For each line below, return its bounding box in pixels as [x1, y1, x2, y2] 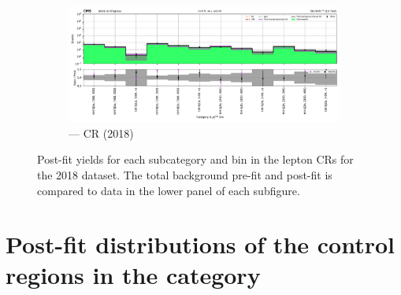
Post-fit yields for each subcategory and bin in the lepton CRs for [37, 151, 354, 168]
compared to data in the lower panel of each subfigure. [37, 182, 300, 198]
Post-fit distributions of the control [6, 228, 395, 260]
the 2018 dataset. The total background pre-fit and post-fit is [37, 166, 332, 183]
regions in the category [6, 259, 261, 291]
